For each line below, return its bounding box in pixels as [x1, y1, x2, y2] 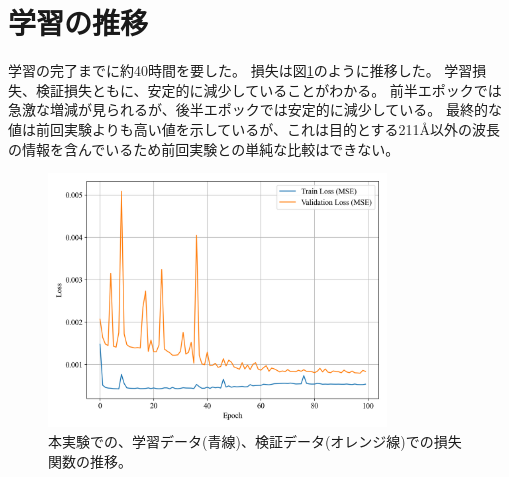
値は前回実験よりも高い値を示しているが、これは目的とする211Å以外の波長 [8, 118, 501, 139]
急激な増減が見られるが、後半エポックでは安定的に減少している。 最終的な [8, 99, 502, 120]
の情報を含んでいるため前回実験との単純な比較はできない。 [8, 138, 400, 159]
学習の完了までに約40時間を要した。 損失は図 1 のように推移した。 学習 [8, 60, 473, 81]
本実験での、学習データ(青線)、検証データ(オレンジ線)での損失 [48, 431, 462, 452]
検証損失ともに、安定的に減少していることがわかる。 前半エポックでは [35, 79, 502, 100]
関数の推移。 [48, 450, 132, 471]
